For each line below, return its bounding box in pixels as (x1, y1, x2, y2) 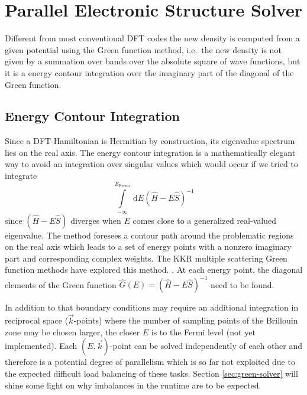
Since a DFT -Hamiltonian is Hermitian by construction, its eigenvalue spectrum (5, 135, 295, 147)
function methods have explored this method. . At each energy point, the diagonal (5, 263, 303, 276)
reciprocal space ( (5, 314, 69, 327)
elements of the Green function (5, 278, 117, 290)
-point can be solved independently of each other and (109, 339, 303, 352)
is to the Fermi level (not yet (151, 325, 256, 338)
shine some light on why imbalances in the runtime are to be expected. (5, 378, 261, 391)
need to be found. (211, 278, 274, 290)
